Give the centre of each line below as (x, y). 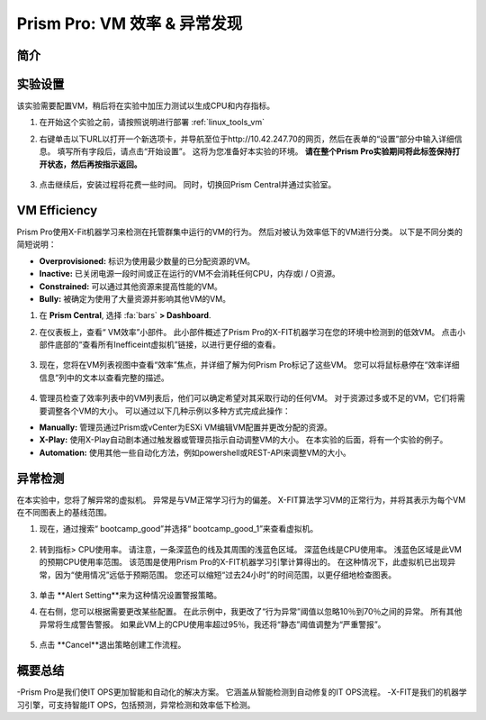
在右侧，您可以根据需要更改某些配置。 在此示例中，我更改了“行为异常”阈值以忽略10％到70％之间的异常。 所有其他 (251, 612)
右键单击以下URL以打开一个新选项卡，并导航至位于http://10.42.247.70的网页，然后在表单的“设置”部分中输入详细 (247, 139)
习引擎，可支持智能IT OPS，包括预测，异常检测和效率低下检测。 (136, 705)
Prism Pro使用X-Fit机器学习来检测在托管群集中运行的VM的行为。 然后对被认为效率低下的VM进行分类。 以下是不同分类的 (239, 232)
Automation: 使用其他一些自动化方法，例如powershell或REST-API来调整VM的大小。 (195, 452)
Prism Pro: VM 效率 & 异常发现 (130, 23)
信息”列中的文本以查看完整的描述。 (104, 378)
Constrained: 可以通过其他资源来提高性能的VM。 (130, 286)
